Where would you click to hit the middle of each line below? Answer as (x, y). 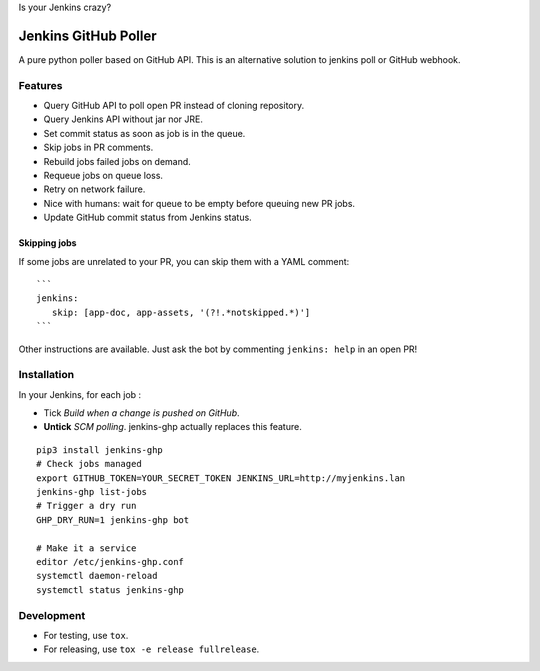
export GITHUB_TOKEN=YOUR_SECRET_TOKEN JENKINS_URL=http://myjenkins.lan (221, 478)
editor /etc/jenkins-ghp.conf (110, 561)
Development (52, 615)
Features (40, 85)
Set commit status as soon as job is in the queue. (144, 133)
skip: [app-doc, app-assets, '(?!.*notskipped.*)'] (181, 312)
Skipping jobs (47, 243)
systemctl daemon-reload (97, 576)
